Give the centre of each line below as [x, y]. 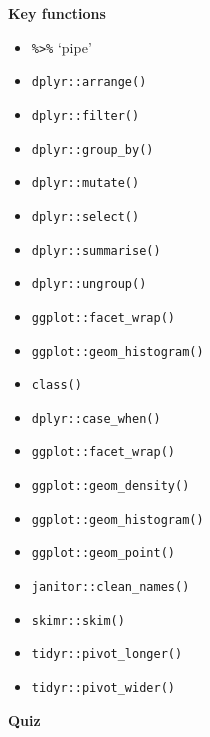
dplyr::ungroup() [89, 284]
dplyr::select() [85, 216]
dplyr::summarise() [96, 250]
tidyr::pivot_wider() [103, 688]
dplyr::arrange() [89, 82]
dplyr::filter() [85, 115]
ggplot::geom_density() [110, 486]
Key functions [57, 13]
